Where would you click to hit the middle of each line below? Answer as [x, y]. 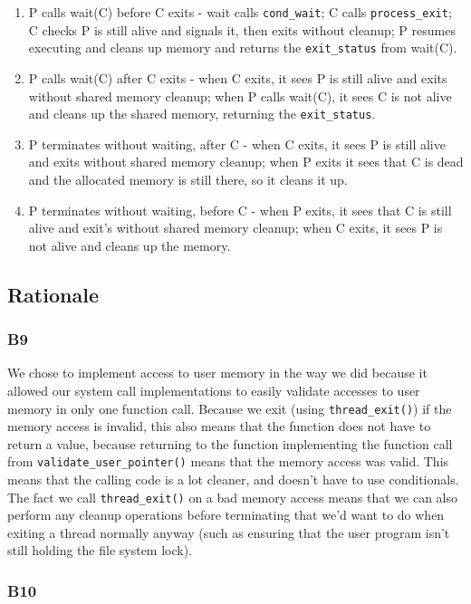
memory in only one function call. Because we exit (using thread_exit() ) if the [230, 408]
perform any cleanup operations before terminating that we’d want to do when [226, 515]
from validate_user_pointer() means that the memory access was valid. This [228, 461]
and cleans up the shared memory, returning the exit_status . [202, 114]
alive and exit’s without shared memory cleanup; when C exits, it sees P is [235, 228]
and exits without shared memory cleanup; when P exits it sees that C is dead [246, 162]
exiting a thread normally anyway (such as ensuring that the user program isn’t [229, 532]
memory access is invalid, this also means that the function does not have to [219, 426]
